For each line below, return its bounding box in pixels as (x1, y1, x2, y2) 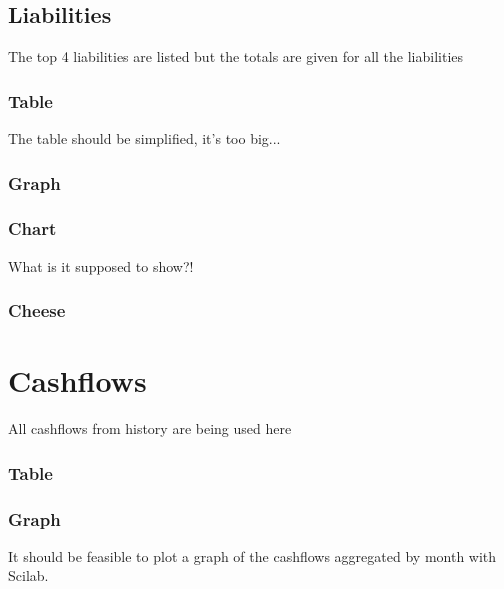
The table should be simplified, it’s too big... (8, 128, 281, 149)
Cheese (8, 298, 66, 323)
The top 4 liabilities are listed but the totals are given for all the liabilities (8, 46, 464, 67)
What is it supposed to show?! (8, 255, 194, 276)
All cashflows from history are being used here (8, 418, 292, 439)
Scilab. (8, 565, 49, 586)
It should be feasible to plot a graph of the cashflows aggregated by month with (8, 545, 497, 566)
